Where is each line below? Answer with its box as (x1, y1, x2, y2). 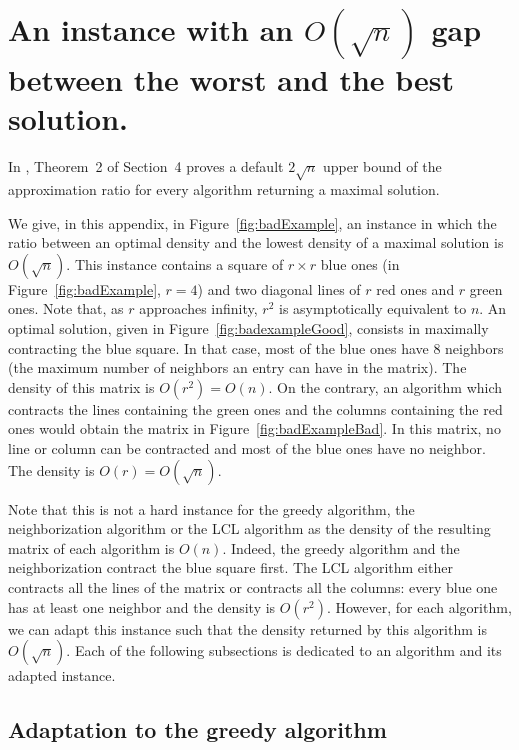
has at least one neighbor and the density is (8, 596, 276, 617)
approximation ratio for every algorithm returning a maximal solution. (8, 179, 440, 200)
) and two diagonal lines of (197, 278, 361, 299)
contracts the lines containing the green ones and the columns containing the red (8, 398, 503, 419)
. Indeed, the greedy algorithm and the (222, 537, 460, 558)
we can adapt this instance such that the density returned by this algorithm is (8, 618, 487, 639)
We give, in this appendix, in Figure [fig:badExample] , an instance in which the (8, 212, 497, 233)
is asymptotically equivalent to (279, 298, 467, 319)
